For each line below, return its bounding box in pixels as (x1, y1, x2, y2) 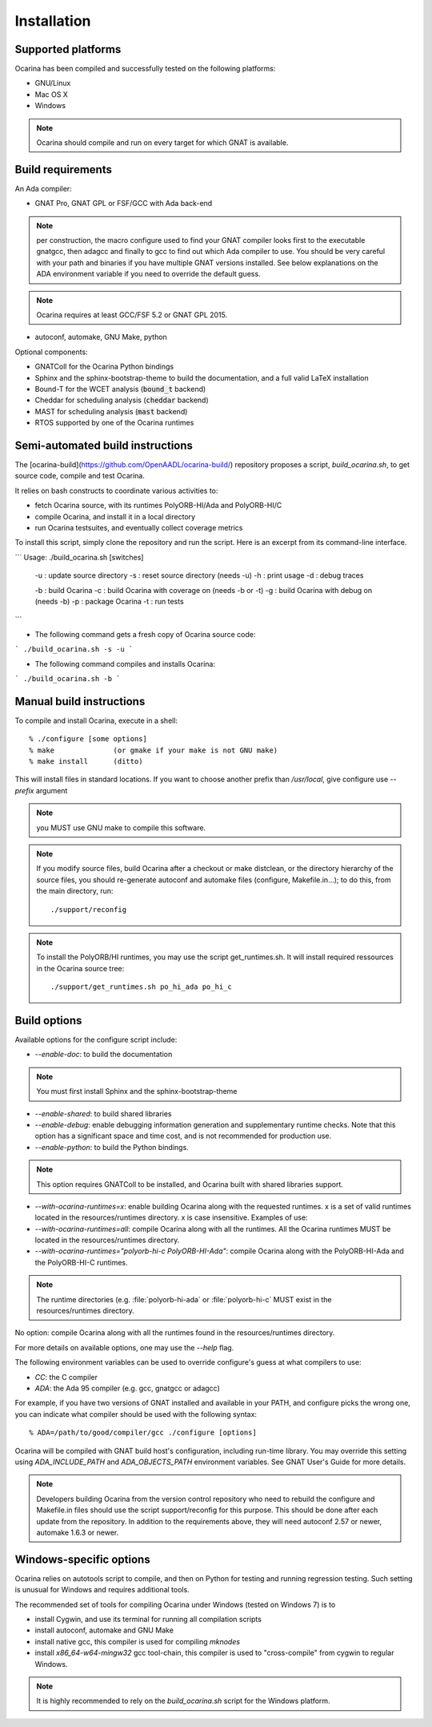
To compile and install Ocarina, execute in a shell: (14, 716, 178, 725)
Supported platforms (14, 42, 122, 56)
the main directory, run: (36, 886, 114, 896)
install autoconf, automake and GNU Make (34, 1625, 174, 1635)
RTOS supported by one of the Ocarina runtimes (34, 418, 194, 428)
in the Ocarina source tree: (36, 963, 125, 973)
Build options (14, 1014, 82, 1027)
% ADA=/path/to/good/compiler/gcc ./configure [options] (29, 1428, 258, 1438)
